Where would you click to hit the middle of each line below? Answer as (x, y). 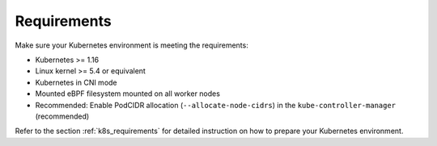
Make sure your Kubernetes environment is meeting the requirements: (132, 45)
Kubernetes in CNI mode (76, 82)
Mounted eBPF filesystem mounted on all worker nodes (127, 94)
